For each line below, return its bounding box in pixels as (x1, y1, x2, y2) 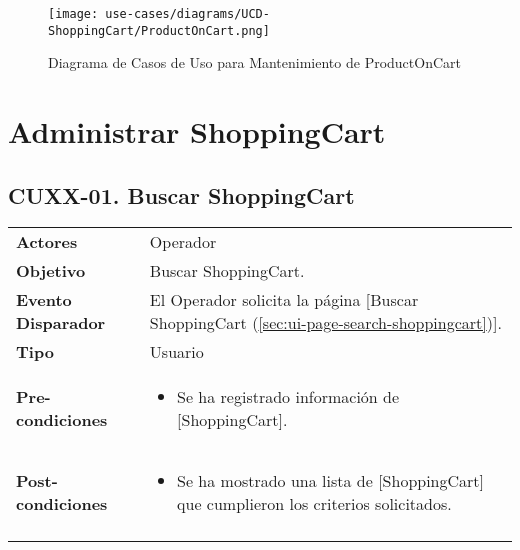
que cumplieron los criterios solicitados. (177, 492, 452, 516)
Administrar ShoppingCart (8, 111, 386, 152)
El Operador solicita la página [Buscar (149, 288, 419, 312)
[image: (48, 7, 99, 21)
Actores (16, 230, 78, 254)
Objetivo (16, 259, 86, 283)
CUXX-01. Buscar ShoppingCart (8, 179, 355, 210)
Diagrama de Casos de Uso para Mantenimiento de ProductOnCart (48, 52, 461, 73)
